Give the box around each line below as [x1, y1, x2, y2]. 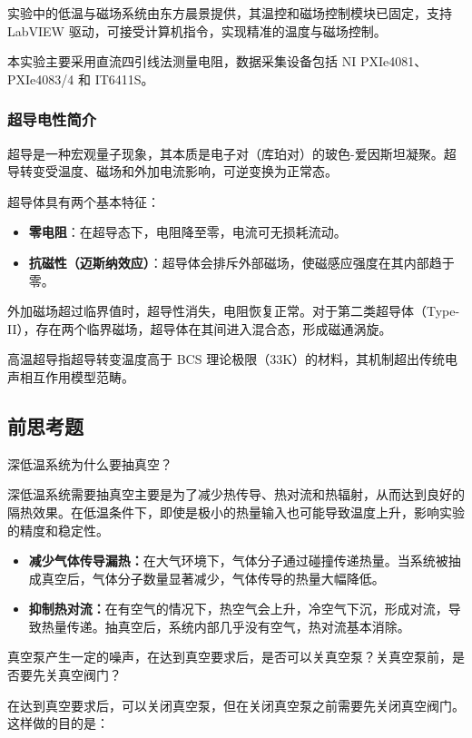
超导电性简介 [7, 108, 97, 131]
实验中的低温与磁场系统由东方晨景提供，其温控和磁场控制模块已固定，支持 [7, 4, 452, 22]
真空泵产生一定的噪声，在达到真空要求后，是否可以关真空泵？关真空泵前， [7, 647, 452, 666]
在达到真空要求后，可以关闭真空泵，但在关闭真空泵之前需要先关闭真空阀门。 [7, 695, 465, 714]
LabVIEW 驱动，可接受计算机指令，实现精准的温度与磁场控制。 [7, 21, 387, 40]
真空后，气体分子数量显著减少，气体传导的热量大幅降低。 [41, 568, 385, 587]
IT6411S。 [94, 69, 154, 88]
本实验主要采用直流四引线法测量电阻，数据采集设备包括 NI [7, 52, 357, 71]
